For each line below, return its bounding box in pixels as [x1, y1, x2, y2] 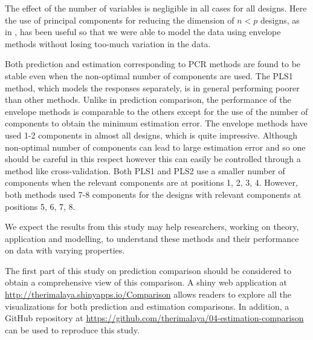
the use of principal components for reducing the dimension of [5, 13, 234, 26]
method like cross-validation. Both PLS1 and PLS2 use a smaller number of [5, 164, 285, 177]
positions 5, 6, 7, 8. [5, 200, 76, 212]
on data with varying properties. [5, 244, 125, 257]
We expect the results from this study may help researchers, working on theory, [5, 220, 299, 233]
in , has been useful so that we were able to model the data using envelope [5, 25, 281, 38]
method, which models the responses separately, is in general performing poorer [5, 81, 300, 94]
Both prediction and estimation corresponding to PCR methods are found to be [5, 57, 301, 70]
